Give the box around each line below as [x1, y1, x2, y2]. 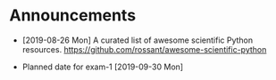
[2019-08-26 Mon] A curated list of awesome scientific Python [21, 35, 253, 45]
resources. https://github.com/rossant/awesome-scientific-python [21, 44, 267, 54]
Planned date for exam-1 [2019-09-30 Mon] [21, 61, 184, 72]
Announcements [9, 5, 137, 26]
